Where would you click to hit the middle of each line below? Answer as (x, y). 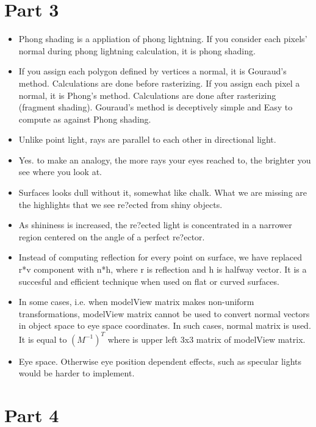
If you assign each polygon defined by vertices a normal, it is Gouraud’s (153, 71)
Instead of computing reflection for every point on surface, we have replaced (160, 257)
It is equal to (43, 339)
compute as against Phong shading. (85, 119)
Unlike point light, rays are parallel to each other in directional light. (147, 139)
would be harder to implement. (77, 373)
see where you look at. (60, 172)
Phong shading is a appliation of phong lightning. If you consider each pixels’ (163, 39)
